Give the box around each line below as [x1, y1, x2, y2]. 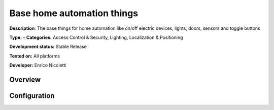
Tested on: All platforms [9, 53, 60, 59]
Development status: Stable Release [9, 43, 87, 50]
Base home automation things [9, 8, 139, 19]
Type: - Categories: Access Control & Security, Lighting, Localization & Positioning [9, 34, 183, 40]
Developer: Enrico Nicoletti [9, 62, 66, 68]
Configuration [9, 91, 55, 100]
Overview [9, 75, 41, 84]
